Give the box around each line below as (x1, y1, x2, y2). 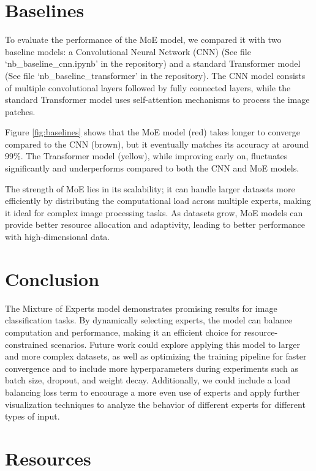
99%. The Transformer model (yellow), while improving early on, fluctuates (5, 149, 288, 162)
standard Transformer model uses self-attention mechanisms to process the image (5, 93, 310, 106)
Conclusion (5, 266, 100, 291)
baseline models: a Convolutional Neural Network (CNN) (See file (5, 45, 251, 58)
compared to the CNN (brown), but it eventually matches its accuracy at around (5, 137, 309, 150)
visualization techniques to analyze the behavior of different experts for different (5, 398, 306, 410)
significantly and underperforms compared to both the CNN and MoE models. (5, 162, 299, 175)
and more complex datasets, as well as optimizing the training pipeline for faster (5, 350, 307, 363)
